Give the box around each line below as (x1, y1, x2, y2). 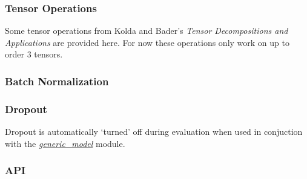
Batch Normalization (5, 73, 109, 88)
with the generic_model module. (5, 137, 125, 149)
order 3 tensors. (5, 48, 63, 60)
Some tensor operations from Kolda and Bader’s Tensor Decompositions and (5, 24, 288, 37)
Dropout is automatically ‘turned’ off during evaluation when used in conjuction (5, 125, 303, 138)
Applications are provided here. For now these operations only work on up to (5, 36, 289, 48)
